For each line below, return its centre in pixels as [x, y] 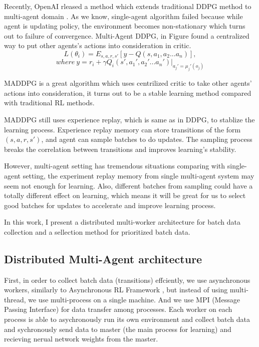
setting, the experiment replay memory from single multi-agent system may [139, 175]
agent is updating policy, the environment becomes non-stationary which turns [125, 26]
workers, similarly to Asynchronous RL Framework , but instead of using [116, 290]
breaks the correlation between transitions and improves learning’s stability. [120, 149]
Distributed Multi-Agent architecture [103, 258]
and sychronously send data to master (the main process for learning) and [118, 329]
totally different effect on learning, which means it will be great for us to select [125, 195]
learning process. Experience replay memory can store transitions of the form [122, 129]
